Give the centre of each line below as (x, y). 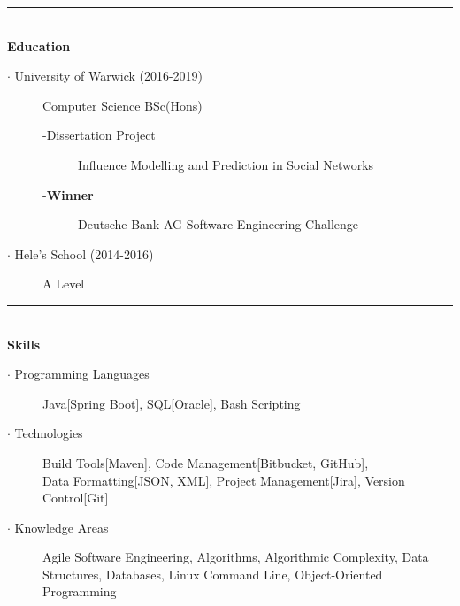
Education (39, 46)
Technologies (49, 433)
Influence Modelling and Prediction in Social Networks (226, 164)
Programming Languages (82, 374)
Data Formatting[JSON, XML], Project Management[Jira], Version (224, 480)
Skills (24, 344)
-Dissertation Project (99, 135)
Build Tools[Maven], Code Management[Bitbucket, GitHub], (206, 462)
